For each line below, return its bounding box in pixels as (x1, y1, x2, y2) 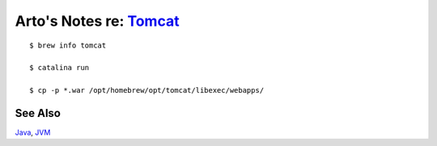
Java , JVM (15, 127, 51, 137)
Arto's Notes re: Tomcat (15, 12, 180, 30)
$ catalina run (29, 63, 90, 73)
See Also (15, 106, 61, 120)
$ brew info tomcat (29, 40, 107, 50)
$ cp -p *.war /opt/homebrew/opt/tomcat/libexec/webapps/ (29, 86, 265, 95)
